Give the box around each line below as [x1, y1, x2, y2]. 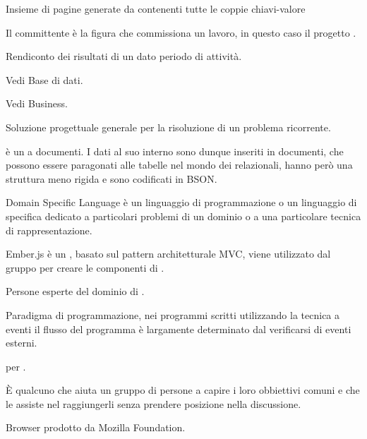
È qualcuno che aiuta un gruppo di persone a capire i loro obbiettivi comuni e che [6, 383, 360, 397]
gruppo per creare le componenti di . [6, 260, 164, 275]
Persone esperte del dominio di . [6, 284, 145, 299]
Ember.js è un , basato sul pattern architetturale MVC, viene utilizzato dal [6, 246, 331, 261]
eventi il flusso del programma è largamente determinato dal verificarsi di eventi [6, 321, 351, 336]
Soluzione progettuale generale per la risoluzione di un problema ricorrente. [6, 119, 331, 134]
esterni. [6, 335, 37, 350]
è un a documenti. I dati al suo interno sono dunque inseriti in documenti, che [6, 143, 344, 158]
